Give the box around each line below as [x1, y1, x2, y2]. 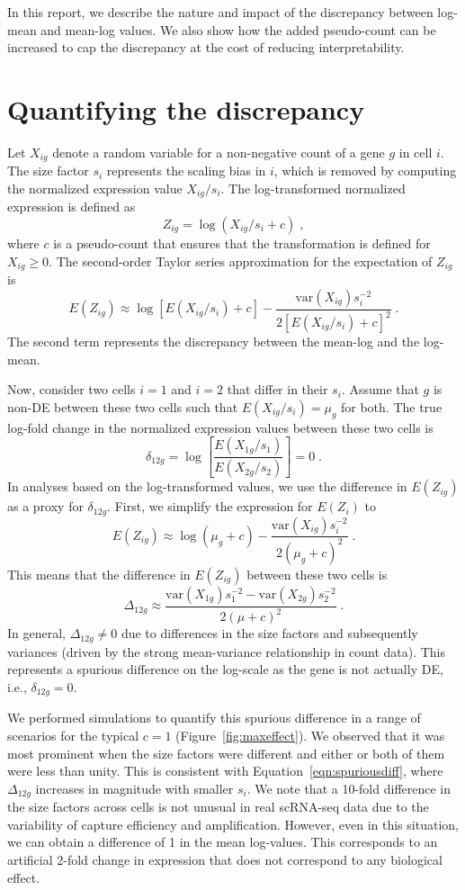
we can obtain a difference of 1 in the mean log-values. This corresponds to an [7, 832, 438, 851]
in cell [398, 142, 433, 161]
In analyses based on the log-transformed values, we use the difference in [7, 477, 407, 496]
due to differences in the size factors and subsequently [121, 624, 418, 643]
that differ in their [227, 380, 328, 399]
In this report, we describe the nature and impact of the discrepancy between [7, 3, 434, 21]
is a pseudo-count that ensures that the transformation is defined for [53, 234, 431, 252]
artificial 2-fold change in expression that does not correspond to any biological [7, 850, 443, 868]
